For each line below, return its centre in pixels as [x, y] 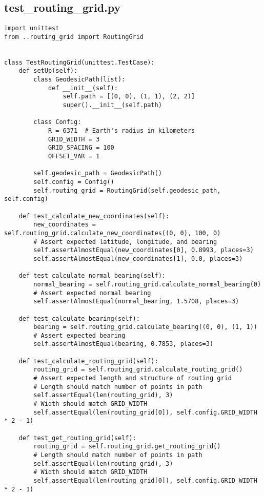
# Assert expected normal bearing [92, 293]
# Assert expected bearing [79, 335]
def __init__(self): [83, 88]
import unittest [32, 28]
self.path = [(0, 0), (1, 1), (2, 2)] [129, 97]
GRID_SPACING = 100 [81, 148]
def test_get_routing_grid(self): [77, 438]
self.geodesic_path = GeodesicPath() [98, 173]
